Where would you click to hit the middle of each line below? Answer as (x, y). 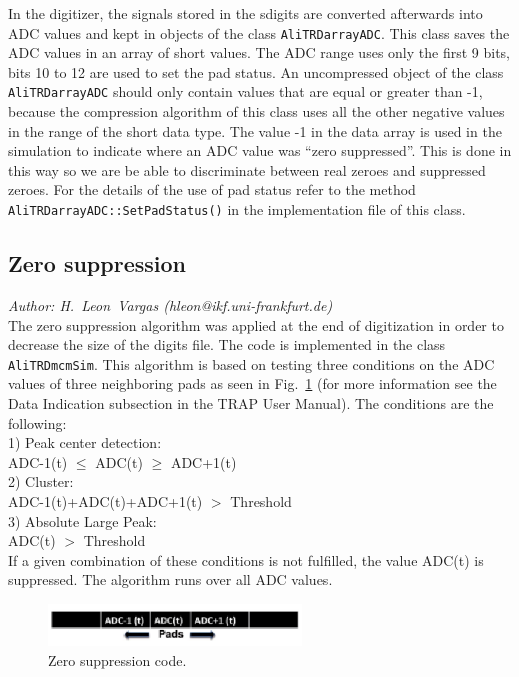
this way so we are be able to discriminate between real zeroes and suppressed (247, 169)
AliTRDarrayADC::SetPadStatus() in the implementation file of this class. (237, 209)
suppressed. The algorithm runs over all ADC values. (170, 579)
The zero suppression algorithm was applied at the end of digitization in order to (256, 324)
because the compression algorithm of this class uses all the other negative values (256, 111)
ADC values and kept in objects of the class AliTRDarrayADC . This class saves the (259, 32)
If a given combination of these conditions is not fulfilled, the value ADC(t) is (246, 559)
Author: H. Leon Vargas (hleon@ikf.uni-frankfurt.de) (170, 304)
